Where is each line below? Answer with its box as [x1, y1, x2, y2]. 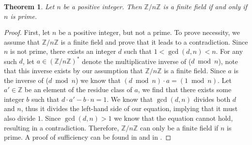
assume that [4, 36, 40, 47]
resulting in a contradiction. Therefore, [4, 122, 119, 132]
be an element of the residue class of [24, 84, 132, 95]
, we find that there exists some [138, 84, 232, 95]
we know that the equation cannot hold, [114, 113, 233, 123]
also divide [4, 113, 36, 123]
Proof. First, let [4, 27, 50, 37]
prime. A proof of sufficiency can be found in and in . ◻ [4, 132, 172, 142]
